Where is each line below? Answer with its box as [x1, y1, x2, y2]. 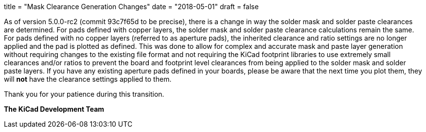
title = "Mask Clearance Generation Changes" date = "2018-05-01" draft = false [4, 2, 259, 11]
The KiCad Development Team [4, 105, 105, 113]
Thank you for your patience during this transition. [4, 90, 164, 98]
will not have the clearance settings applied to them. [4, 75, 172, 83]
